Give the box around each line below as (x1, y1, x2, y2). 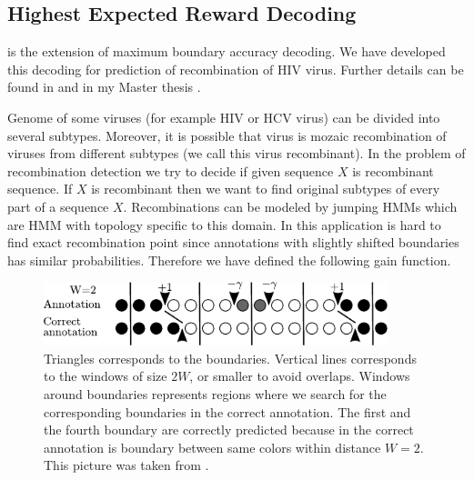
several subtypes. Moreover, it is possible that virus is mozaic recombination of (7, 125, 447, 145)
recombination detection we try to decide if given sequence (7, 161, 334, 180)
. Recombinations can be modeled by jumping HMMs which (123, 196, 458, 215)
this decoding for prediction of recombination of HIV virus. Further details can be (7, 59, 464, 78)
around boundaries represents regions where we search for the (44, 385, 387, 404)
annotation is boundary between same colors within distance (44, 437, 381, 456)
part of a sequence (7, 196, 109, 215)
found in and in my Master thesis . (7, 77, 201, 96)
